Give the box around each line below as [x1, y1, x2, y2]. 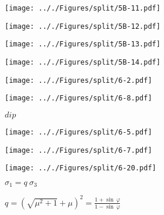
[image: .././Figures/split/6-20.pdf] [5, 164, 156, 173]
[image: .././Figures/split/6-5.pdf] [5, 127, 152, 136]
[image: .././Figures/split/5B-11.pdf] [5, 4, 160, 12]
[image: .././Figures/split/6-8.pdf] [5, 94, 152, 103]
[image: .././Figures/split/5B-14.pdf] [5, 58, 160, 66]
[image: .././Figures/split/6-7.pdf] [5, 146, 152, 154]
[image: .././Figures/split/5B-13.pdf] [5, 40, 160, 49]
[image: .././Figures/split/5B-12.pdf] [5, 22, 160, 31]
